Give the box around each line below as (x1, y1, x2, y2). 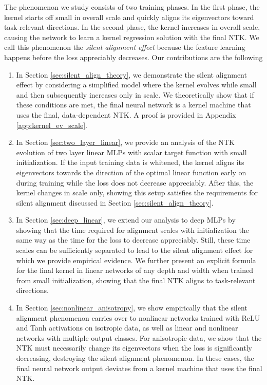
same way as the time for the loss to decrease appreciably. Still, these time (16, 234, 251, 245)
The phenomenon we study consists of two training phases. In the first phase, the (4, 2, 260, 12)
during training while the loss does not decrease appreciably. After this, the (16, 177, 254, 188)
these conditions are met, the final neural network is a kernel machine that (16, 99, 251, 110)
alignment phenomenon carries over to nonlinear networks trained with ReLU (16, 312, 260, 323)
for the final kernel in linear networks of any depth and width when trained (16, 265, 253, 276)
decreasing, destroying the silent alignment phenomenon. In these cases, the (16, 353, 254, 363)
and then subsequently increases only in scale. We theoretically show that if (16, 89, 254, 100)
